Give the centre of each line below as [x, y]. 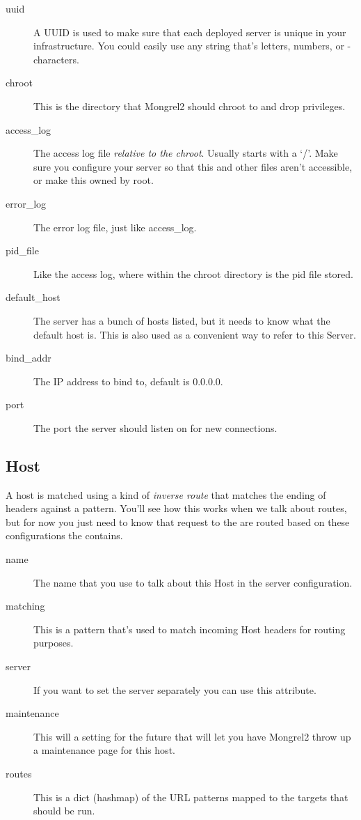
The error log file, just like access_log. [115, 227]
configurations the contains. [64, 535]
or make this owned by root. [94, 180]
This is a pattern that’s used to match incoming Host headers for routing [190, 629]
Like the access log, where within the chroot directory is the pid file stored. [193, 273]
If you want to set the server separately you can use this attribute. [175, 689]
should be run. [64, 811]
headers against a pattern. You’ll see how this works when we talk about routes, [176, 508]
